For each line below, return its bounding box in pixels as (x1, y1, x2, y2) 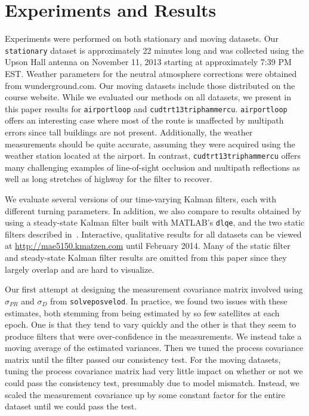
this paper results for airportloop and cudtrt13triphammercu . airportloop (5, 102, 288, 115)
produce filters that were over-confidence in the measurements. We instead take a (5, 329, 302, 342)
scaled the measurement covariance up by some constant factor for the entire (5, 388, 285, 400)
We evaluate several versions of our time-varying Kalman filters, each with (5, 193, 277, 205)
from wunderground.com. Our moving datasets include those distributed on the (5, 79, 295, 91)
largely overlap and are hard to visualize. (5, 263, 154, 275)
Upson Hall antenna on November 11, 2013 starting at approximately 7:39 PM (5, 56, 292, 68)
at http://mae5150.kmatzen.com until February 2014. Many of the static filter (5, 239, 291, 252)
